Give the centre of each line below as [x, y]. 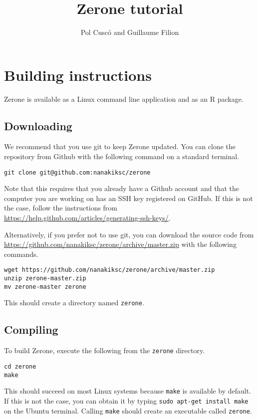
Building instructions [78, 75]
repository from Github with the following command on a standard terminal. [122, 156]
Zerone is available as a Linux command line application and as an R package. [124, 99]
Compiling [31, 329]
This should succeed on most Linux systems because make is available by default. [128, 391]
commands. [21, 254]
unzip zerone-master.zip [45, 279]
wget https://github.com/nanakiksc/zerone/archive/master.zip [110, 270]
